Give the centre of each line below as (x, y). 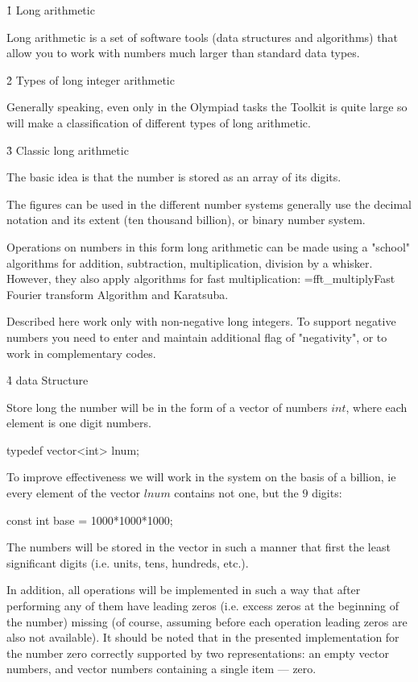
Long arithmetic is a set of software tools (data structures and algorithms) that (202, 37)
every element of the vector (74, 493)
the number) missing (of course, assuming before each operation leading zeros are (207, 621)
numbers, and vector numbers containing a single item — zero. (161, 669)
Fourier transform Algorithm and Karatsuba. (118, 294)
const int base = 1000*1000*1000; (90, 520)
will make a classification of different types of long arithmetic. (159, 122)
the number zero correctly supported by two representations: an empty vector (198, 653)
